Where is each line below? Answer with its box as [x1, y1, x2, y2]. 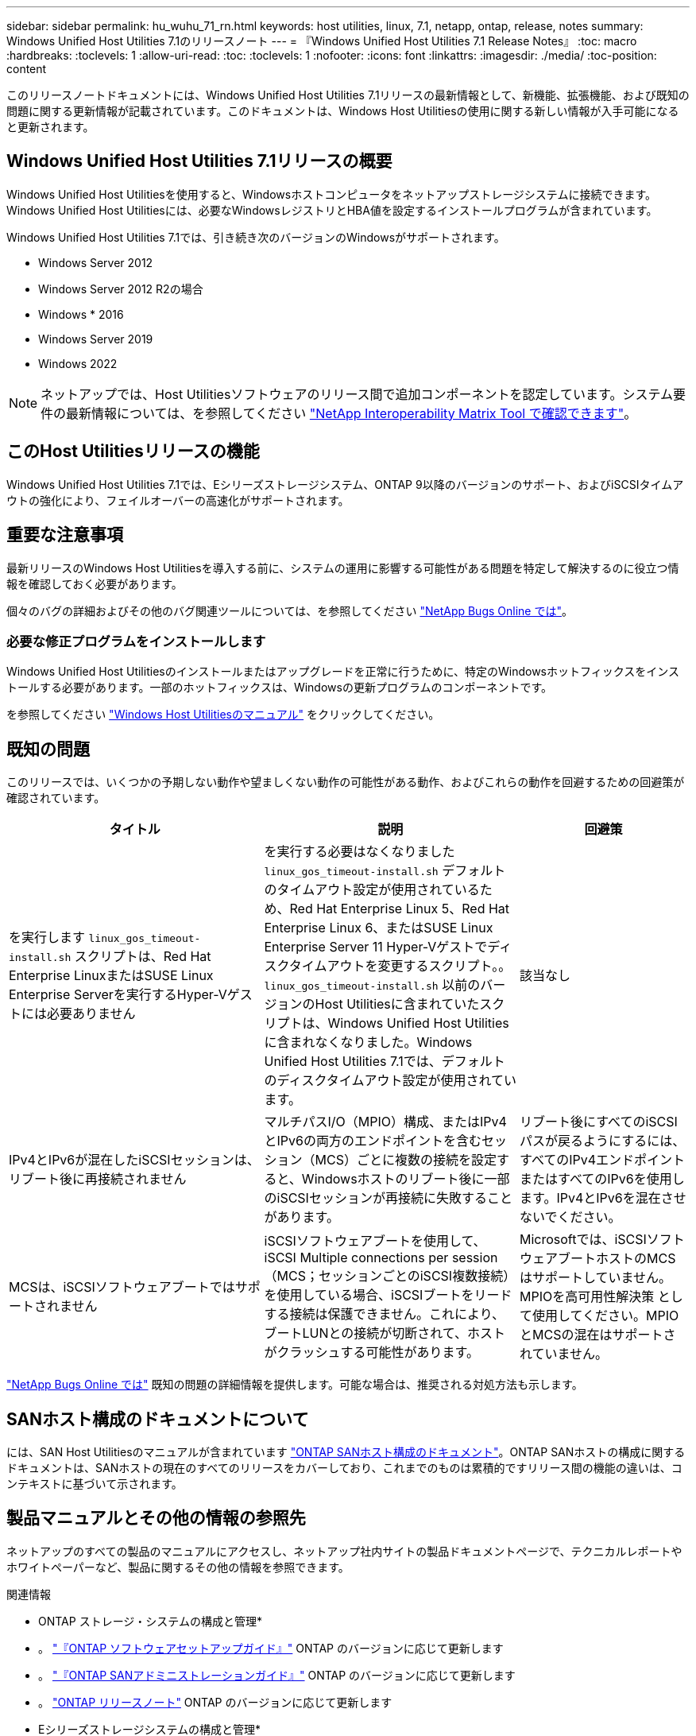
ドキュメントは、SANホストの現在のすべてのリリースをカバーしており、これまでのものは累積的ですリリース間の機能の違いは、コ [6, 1460, 682, 1474]
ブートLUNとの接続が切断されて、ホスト [264, 1325, 506, 1342]
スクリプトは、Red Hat [74, 948, 211, 965]
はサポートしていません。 [520, 1269, 672, 1286]
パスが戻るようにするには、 [520, 1133, 686, 1149]
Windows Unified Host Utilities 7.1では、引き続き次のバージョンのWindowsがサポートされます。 [6, 230, 505, 244]
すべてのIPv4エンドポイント [520, 1152, 686, 1168]
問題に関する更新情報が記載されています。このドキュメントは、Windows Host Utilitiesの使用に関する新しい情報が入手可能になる [6, 104, 679, 118]
